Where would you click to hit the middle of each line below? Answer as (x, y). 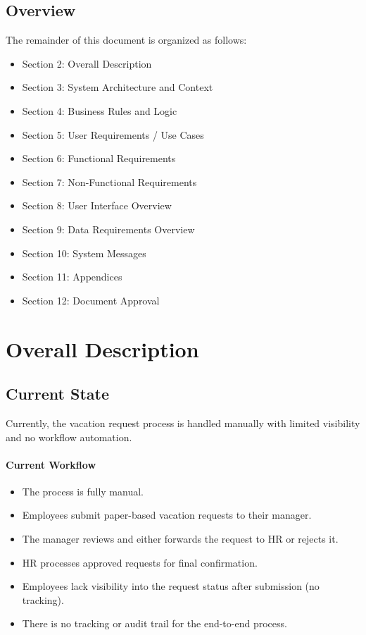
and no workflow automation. (69, 437)
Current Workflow (51, 464)
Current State (58, 394)
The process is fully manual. (83, 491)
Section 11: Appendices (72, 277)
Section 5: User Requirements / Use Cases (113, 134)
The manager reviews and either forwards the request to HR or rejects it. (180, 539)
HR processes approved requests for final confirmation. (140, 562)
